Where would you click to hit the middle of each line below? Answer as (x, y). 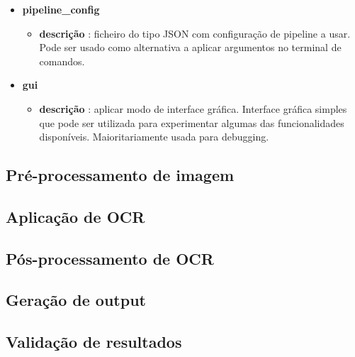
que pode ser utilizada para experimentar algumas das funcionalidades (192, 122)
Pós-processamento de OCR (110, 258)
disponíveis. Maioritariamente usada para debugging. (154, 137)
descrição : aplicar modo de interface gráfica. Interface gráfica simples (193, 108)
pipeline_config (61, 9)
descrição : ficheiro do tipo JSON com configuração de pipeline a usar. (195, 33)
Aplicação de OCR (75, 216)
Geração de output (76, 300)
